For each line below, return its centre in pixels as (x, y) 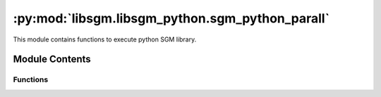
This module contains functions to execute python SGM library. (105, 39)
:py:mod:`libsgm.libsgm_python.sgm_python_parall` (171, 18)
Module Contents (52, 59)
